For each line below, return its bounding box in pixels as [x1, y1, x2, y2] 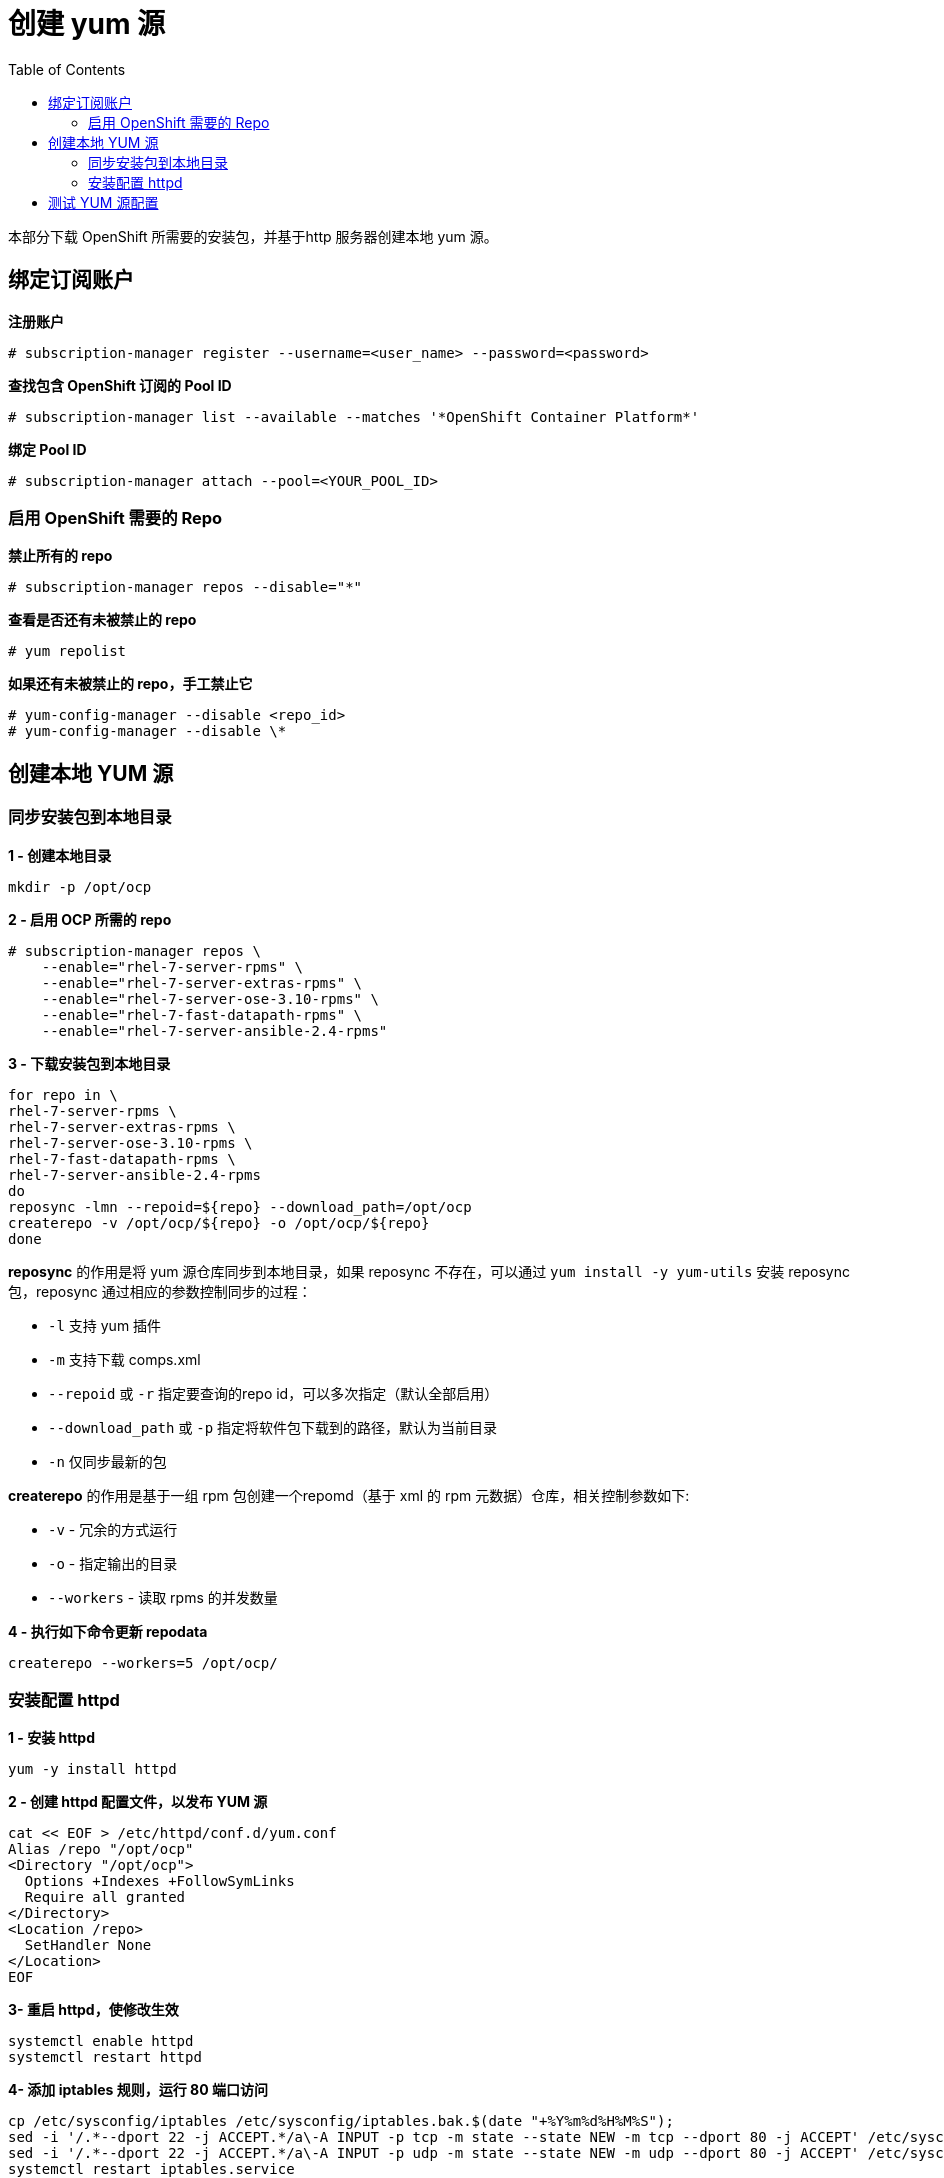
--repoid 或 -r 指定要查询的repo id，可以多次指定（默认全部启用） [48, 1384, 499, 1402]
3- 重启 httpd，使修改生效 [8, 2001, 179, 2019]
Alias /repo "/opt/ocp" [8, 1841, 194, 1858]
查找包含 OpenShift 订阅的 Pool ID [8, 376, 232, 394]
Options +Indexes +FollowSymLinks [24, 1873, 295, 1890]
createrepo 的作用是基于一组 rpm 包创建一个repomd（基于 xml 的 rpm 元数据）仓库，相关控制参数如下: [8, 1486, 690, 1504]
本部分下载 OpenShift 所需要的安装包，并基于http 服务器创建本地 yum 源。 [8, 227, 498, 245]
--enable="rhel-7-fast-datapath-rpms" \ [41, 1006, 363, 1023]
